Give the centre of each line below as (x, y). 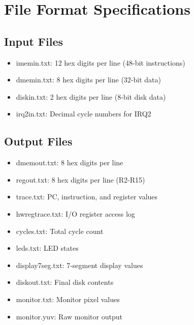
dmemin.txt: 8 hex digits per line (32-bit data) (88, 80)
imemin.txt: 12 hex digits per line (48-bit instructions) (101, 62)
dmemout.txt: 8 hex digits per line (70, 162)
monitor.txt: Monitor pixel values (68, 299)
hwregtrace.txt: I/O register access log (75, 213)
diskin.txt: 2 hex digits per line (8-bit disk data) (91, 96)
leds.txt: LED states (47, 248)
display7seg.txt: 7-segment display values (79, 265)
